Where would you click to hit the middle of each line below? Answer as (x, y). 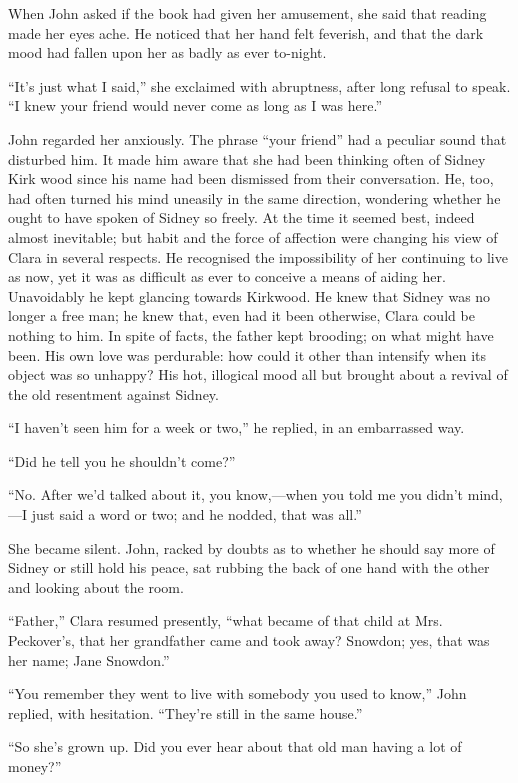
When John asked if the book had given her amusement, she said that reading (247, 13)
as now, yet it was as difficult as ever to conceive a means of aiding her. (227, 276)
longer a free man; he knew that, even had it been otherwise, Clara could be (241, 315)
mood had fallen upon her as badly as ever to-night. (167, 52)
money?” (35, 766)
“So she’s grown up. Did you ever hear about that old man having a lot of (235, 746)
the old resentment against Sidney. (113, 393)
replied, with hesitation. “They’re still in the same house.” (185, 712)
